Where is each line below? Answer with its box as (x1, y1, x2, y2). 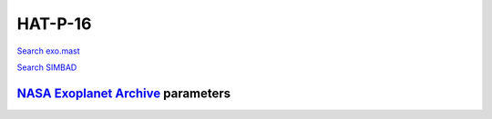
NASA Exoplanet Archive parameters (16, 85, 231, 101)
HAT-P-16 (16, 14, 92, 34)
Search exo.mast (16, 45, 81, 56)
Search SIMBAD (16, 62, 77, 73)
